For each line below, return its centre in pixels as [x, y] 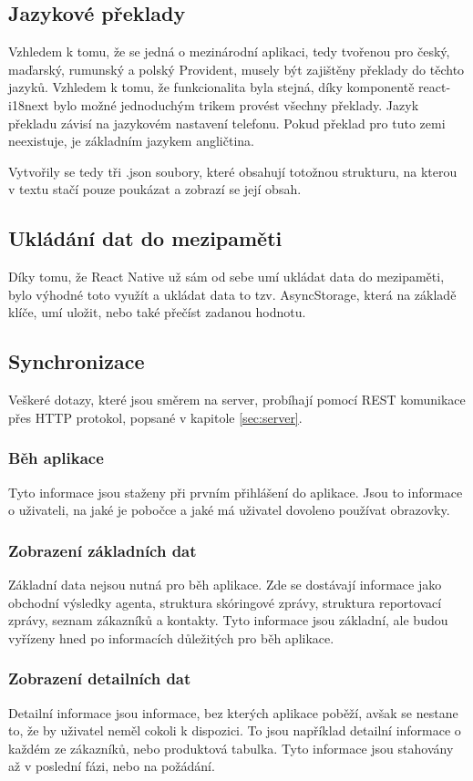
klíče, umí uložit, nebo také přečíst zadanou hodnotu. [157, 312]
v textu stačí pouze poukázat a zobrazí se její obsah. [155, 189]
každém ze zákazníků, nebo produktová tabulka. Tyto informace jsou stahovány [231, 748]
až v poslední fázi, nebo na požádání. [112, 766]
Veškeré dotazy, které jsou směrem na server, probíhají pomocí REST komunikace [237, 400]
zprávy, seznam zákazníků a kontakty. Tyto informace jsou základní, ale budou [228, 620]
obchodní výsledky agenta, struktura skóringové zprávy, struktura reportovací [225, 602]
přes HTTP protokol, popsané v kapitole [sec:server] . [155, 417]
